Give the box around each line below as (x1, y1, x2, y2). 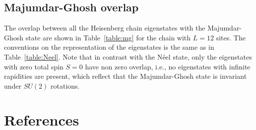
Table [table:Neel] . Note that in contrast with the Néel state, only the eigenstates (4, 51, 252, 62)
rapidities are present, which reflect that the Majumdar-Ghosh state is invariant (4, 71, 247, 81)
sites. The (216, 32, 246, 42)
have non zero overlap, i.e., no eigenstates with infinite (85, 61, 251, 71)
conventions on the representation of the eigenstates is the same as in (4, 42, 214, 52)
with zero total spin (4, 61, 64, 71)
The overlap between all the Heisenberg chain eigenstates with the (4, 23, 205, 33)
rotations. (51, 80, 80, 91)
